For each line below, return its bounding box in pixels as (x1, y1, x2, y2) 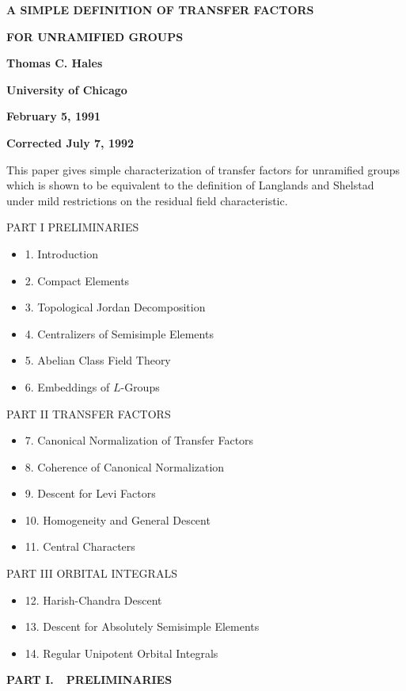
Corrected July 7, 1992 (6, 134, 135, 151)
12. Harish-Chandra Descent (25, 591, 162, 608)
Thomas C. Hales (6, 55, 103, 71)
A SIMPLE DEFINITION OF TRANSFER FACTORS (6, 2, 314, 17)
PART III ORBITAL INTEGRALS (6, 565, 177, 582)
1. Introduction (25, 245, 99, 262)
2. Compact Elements (25, 272, 130, 288)
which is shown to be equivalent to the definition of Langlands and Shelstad (6, 177, 374, 193)
